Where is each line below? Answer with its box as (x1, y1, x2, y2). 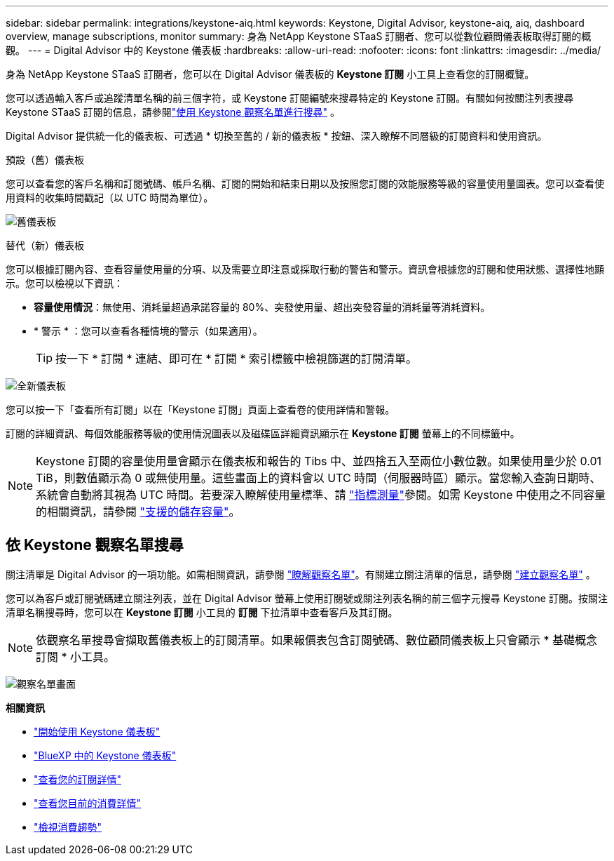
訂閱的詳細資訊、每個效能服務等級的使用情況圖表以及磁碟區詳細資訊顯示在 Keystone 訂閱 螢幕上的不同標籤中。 (6, 427, 520, 439)
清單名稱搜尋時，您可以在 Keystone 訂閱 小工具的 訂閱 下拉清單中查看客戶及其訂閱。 (6, 606, 398, 618)
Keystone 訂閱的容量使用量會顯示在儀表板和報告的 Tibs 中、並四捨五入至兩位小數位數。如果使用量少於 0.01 (36, 454, 602, 468)
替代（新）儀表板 (6, 239, 84, 251)
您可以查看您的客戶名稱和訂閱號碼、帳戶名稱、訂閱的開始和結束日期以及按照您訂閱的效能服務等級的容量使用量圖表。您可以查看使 (6, 178, 604, 189)
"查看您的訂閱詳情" (34, 773, 122, 785)
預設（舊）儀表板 (6, 154, 84, 166)
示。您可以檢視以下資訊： (6, 277, 123, 289)
